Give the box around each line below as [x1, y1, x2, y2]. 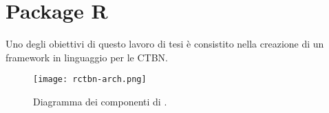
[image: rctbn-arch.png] [33, 74, 147, 85]
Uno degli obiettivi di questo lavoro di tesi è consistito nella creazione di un [6, 37, 324, 51]
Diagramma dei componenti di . [33, 94, 167, 108]
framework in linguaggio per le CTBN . [6, 50, 169, 64]
